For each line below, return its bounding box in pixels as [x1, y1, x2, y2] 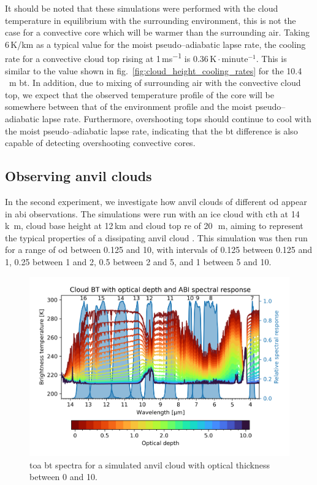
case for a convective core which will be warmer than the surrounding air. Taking [5, 26, 310, 39]
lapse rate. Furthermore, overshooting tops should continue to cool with [42, 112, 311, 125]
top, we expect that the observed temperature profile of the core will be [5, 88, 274, 101]
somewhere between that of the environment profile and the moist [5, 100, 253, 113]
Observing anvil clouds [5, 166, 152, 185]
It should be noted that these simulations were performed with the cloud [5, 2, 278, 14]
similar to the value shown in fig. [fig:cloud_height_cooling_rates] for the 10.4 [5, 64, 302, 77]
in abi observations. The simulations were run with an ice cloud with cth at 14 [5, 207, 300, 220]
